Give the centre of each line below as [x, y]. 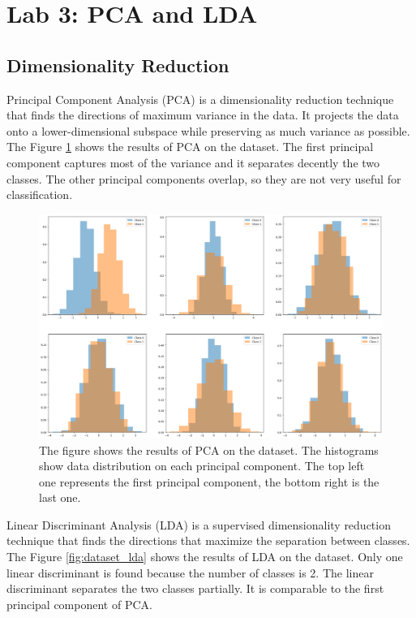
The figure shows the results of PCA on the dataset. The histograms [209, 449]
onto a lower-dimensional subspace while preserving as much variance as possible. [208, 130]
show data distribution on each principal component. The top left [202, 466]
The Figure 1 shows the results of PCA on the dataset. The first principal [190, 147]
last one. [60, 497]
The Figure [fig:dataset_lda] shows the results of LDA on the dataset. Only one [205, 557]
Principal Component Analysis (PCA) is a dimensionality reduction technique [200, 99]
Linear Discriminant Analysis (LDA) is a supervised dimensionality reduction [199, 524]
